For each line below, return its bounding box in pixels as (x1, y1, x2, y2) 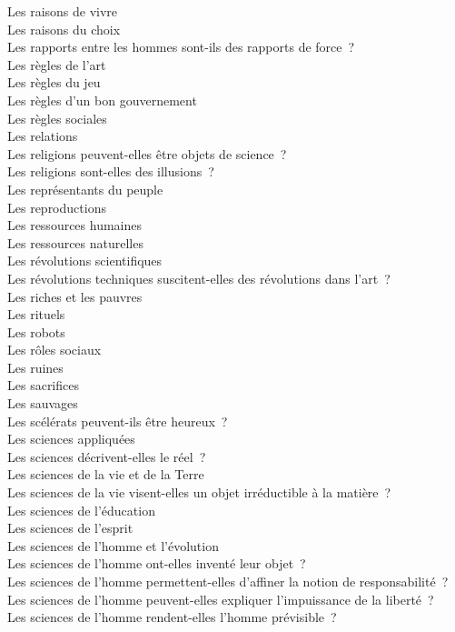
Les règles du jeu (7, 73, 101, 92)
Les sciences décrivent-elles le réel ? (7, 446, 206, 466)
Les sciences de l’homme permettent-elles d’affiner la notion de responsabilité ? (7, 572, 449, 590)
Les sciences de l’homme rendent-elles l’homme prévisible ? (7, 607, 337, 627)
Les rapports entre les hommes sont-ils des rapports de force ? (7, 37, 355, 56)
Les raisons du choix (7, 19, 121, 38)
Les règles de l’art (7, 55, 106, 74)
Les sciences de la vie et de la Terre (7, 465, 204, 484)
